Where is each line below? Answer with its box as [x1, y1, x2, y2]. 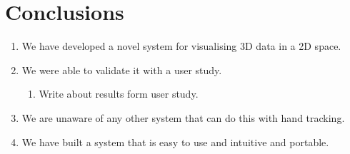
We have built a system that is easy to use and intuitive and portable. [21, 134, 329, 149]
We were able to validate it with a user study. [21, 62, 222, 77]
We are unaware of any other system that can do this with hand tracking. [21, 110, 345, 125]
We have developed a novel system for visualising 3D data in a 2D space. [21, 38, 341, 53]
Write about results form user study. [39, 86, 199, 101]
